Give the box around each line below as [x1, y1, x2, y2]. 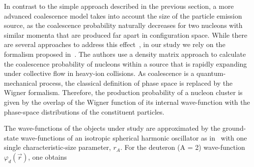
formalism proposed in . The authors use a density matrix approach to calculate [4, 48, 246, 59]
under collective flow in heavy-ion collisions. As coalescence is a [4, 68, 195, 78]
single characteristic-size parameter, [4, 142, 111, 152]
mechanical [4, 77, 37, 88]
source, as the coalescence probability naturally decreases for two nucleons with [4, 20, 243, 30]
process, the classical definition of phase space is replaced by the [39, 77, 233, 88]
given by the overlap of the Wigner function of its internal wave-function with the [4, 96, 250, 107]
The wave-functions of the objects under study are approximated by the [4, 123, 221, 133]
